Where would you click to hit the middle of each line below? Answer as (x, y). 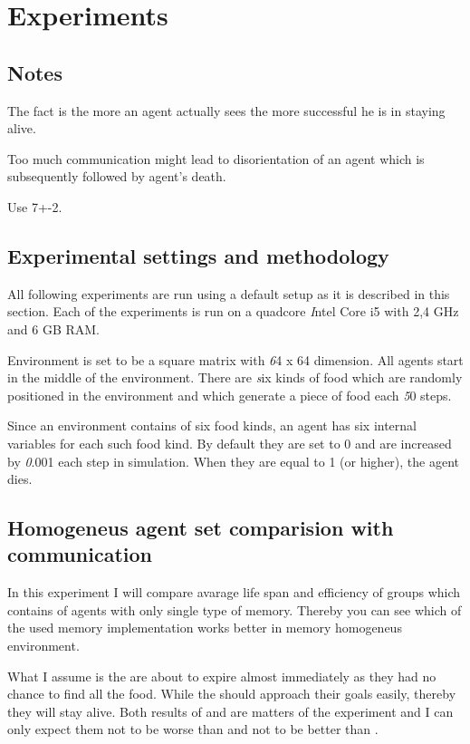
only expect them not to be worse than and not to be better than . (193, 729)
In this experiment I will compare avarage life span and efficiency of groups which (234, 592)
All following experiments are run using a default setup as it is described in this (229, 293)
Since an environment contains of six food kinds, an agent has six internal (212, 425)
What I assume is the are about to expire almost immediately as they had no (222, 676)
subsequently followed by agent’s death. (117, 176)
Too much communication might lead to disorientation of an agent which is (216, 158)
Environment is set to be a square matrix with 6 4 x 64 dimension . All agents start (235, 359)
